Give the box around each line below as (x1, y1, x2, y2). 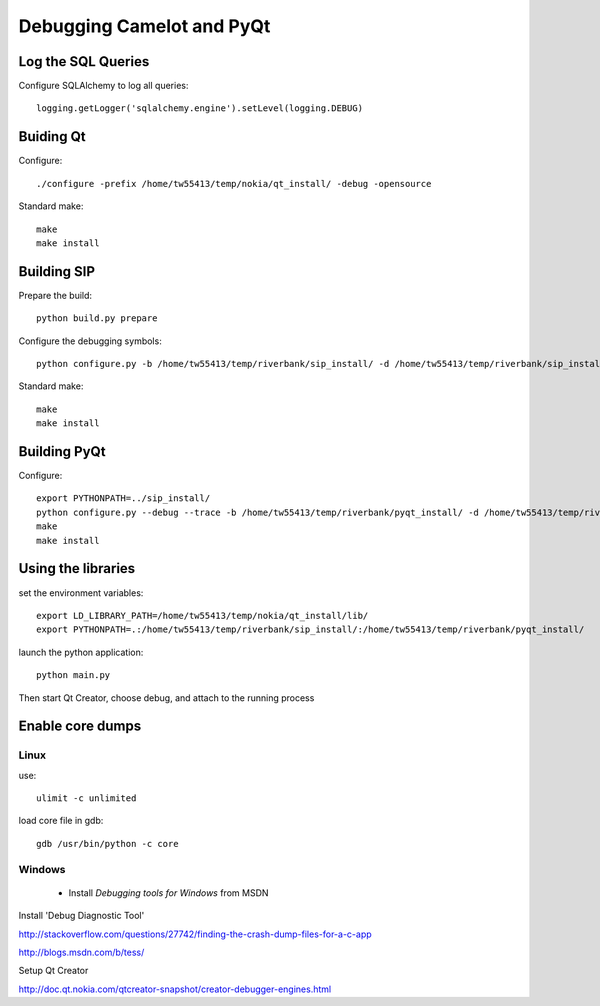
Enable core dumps (18, 718, 142, 735)
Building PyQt (18, 443, 106, 460)
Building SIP (18, 263, 95, 280)
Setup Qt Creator (18, 965, 89, 977)
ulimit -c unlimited (36, 793, 137, 804)
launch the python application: (18, 646, 144, 658)
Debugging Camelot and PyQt (18, 15, 271, 37)
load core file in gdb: (18, 815, 104, 827)
